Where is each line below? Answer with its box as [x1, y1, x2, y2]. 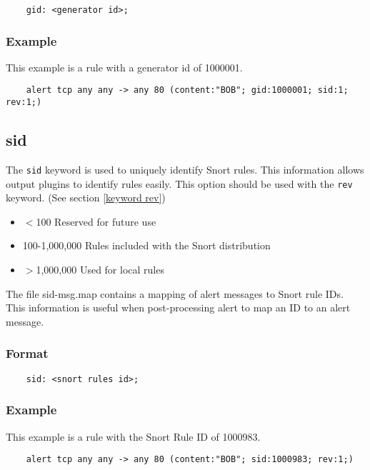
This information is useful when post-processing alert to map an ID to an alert [6, 300, 351, 315]
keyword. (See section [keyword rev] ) [6, 190, 166, 205]
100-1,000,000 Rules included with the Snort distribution [22, 238, 271, 253]
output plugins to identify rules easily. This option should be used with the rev [6, 176, 353, 191]
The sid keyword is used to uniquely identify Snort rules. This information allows [6, 161, 364, 176]
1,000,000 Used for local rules [36, 262, 164, 277]
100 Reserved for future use [36, 214, 156, 229]
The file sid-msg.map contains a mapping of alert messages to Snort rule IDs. [6, 286, 344, 301]
